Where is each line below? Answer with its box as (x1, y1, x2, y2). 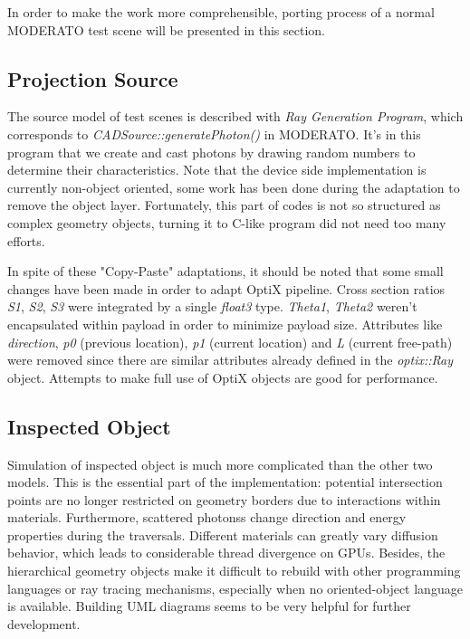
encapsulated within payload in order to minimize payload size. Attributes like (7, 314, 443, 333)
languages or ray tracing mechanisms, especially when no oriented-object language (7, 578, 463, 597)
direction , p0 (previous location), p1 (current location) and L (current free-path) (7, 332, 453, 351)
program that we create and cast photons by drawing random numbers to (7, 142, 416, 161)
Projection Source (7, 64, 178, 92)
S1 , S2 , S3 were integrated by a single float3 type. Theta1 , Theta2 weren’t (7, 297, 417, 316)
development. (7, 614, 81, 633)
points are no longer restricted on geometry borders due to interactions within (7, 490, 441, 509)
